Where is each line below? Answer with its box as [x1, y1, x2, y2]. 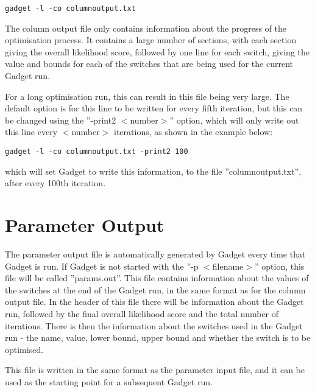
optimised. [5, 343, 44, 355]
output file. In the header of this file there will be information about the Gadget [5, 295, 304, 308]
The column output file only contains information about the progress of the [5, 21, 286, 34]
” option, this [255, 259, 305, 272]
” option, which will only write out [169, 113, 299, 126]
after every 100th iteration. [5, 177, 106, 189]
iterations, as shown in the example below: [114, 125, 273, 138]
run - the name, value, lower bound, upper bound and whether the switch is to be [5, 331, 311, 344]
